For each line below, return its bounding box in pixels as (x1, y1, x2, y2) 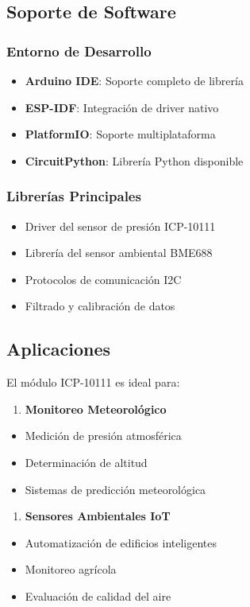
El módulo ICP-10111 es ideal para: (6, 374, 180, 391)
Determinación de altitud (25, 453, 148, 470)
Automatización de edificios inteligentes (25, 534, 217, 551)
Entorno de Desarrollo (6, 41, 152, 60)
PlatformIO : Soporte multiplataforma (25, 126, 216, 142)
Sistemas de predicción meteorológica (25, 481, 206, 497)
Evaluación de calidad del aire (25, 587, 171, 604)
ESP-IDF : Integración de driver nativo (25, 99, 219, 115)
